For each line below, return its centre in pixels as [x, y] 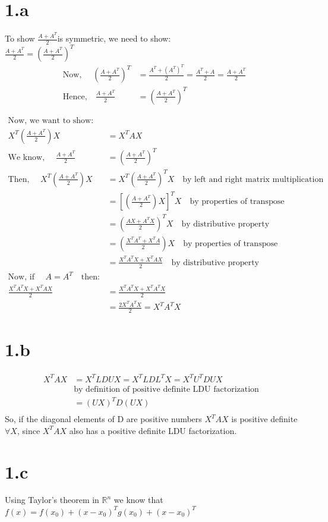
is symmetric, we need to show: [114, 38]
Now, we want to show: [51, 120]
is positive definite [264, 419]
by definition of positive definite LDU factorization [166, 389]
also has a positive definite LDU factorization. [153, 430]
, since [29, 430]
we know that [138, 500]
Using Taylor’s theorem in [52, 500]
